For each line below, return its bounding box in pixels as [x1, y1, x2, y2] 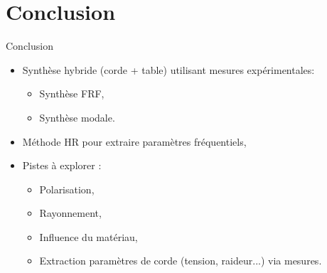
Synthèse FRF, [39, 86, 104, 101]
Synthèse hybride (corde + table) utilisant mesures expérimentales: [22, 62, 315, 77]
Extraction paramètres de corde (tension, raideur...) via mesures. [39, 253, 322, 268]
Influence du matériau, [39, 229, 138, 244]
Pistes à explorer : [22, 158, 102, 173]
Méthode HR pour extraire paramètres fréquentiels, [22, 134, 247, 149]
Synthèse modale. [39, 109, 115, 124]
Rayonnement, [39, 205, 102, 220]
